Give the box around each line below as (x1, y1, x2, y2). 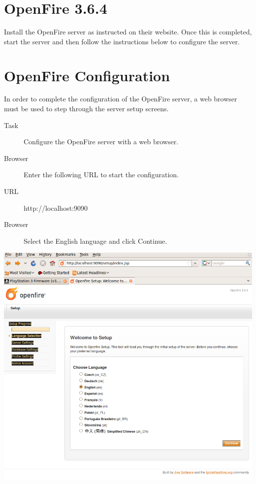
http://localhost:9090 (24, 202, 88, 213)
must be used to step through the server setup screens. (4, 103, 169, 114)
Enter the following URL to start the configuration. (24, 169, 179, 180)
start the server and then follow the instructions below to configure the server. (4, 36, 240, 46)
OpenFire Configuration (4, 65, 170, 85)
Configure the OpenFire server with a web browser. (24, 136, 179, 147)
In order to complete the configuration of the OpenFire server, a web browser (4, 94, 237, 104)
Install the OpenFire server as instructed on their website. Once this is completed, (4, 27, 252, 37)
